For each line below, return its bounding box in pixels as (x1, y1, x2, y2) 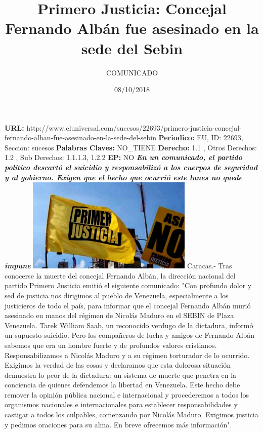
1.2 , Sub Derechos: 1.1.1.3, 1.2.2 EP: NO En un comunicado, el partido (5, 152, 243, 163)
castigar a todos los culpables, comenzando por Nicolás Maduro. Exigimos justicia (5, 409, 258, 420)
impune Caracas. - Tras (5, 260, 232, 271)
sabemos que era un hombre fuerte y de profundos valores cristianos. (5, 339, 217, 350)
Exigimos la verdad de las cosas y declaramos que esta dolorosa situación (5, 360, 231, 370)
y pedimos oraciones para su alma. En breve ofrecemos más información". (5, 419, 232, 429)
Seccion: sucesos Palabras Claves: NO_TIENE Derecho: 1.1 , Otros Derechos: (5, 142, 257, 152)
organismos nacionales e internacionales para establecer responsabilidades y (5, 399, 238, 410)
